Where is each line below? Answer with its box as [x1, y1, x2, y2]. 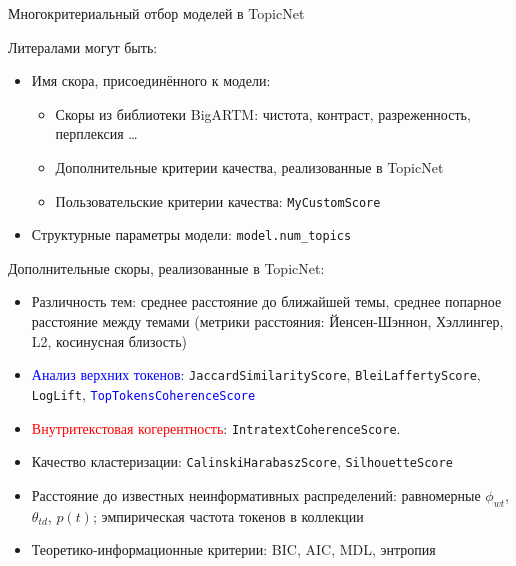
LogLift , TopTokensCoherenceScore [31, 383, 256, 404]
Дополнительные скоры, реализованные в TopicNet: [8, 257, 325, 278]
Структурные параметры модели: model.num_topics [31, 224, 352, 245]
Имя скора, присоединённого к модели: [31, 70, 271, 91]
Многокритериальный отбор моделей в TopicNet [8, 3, 305, 23]
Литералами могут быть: [8, 36, 158, 57]
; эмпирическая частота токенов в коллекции [92, 505, 364, 526]
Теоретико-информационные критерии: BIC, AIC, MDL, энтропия [31, 539, 436, 560]
